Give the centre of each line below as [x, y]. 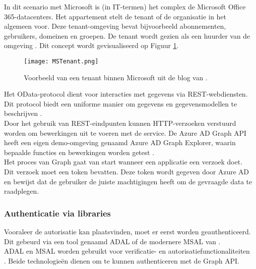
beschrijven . [23, 113]
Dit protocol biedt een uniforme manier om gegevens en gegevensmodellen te [121, 103]
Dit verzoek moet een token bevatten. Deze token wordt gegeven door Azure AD [127, 171]
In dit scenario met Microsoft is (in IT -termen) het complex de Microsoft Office [125, 6]
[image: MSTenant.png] [61, 61]
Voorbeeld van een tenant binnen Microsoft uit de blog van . [116, 77]
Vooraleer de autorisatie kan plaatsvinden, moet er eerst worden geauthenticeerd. [128, 231]
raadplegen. [22, 191]
